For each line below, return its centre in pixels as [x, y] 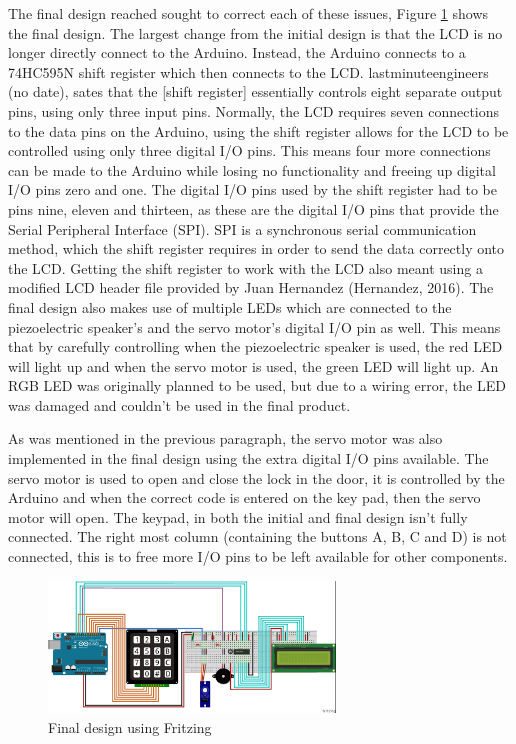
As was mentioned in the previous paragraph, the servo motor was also [225, 438]
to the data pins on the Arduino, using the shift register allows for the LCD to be [258, 130]
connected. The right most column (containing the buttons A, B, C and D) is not [257, 536]
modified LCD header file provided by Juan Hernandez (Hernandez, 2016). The [251, 287]
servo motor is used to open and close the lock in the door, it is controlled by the [256, 477]
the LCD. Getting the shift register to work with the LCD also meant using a [245, 267]
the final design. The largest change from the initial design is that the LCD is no [255, 32]
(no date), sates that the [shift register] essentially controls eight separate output [255, 91]
